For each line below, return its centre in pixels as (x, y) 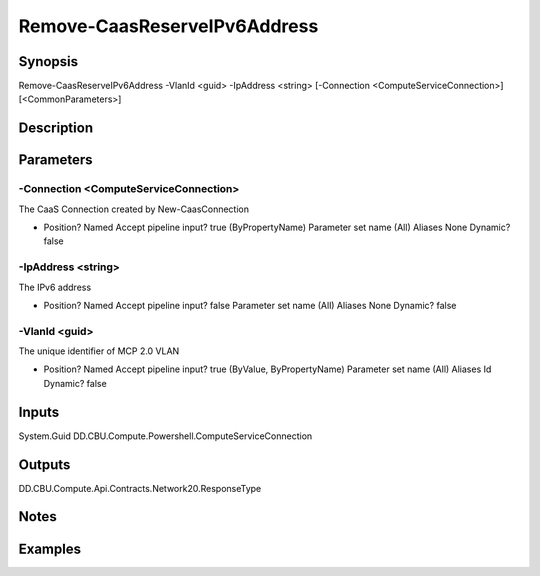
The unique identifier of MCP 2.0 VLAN (99, 351)
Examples (50, 548)
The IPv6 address (55, 287)
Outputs (44, 464)
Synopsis (48, 61)
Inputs (39, 411)
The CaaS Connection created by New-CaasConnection (134, 209)
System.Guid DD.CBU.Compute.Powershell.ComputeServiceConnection (165, 436)
